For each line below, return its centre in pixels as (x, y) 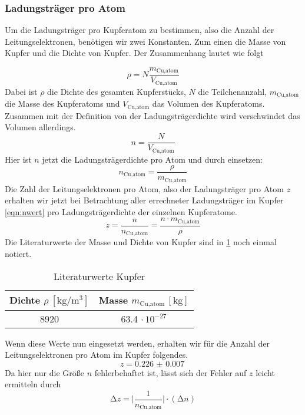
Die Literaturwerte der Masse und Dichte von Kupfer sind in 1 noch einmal (141, 242)
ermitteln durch (33, 384)
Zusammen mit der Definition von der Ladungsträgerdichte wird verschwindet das (152, 115)
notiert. (18, 253)
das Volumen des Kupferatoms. (208, 103)
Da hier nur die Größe (44, 372)
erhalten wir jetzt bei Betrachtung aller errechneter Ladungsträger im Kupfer (144, 200)
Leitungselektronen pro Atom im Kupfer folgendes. (97, 355)
